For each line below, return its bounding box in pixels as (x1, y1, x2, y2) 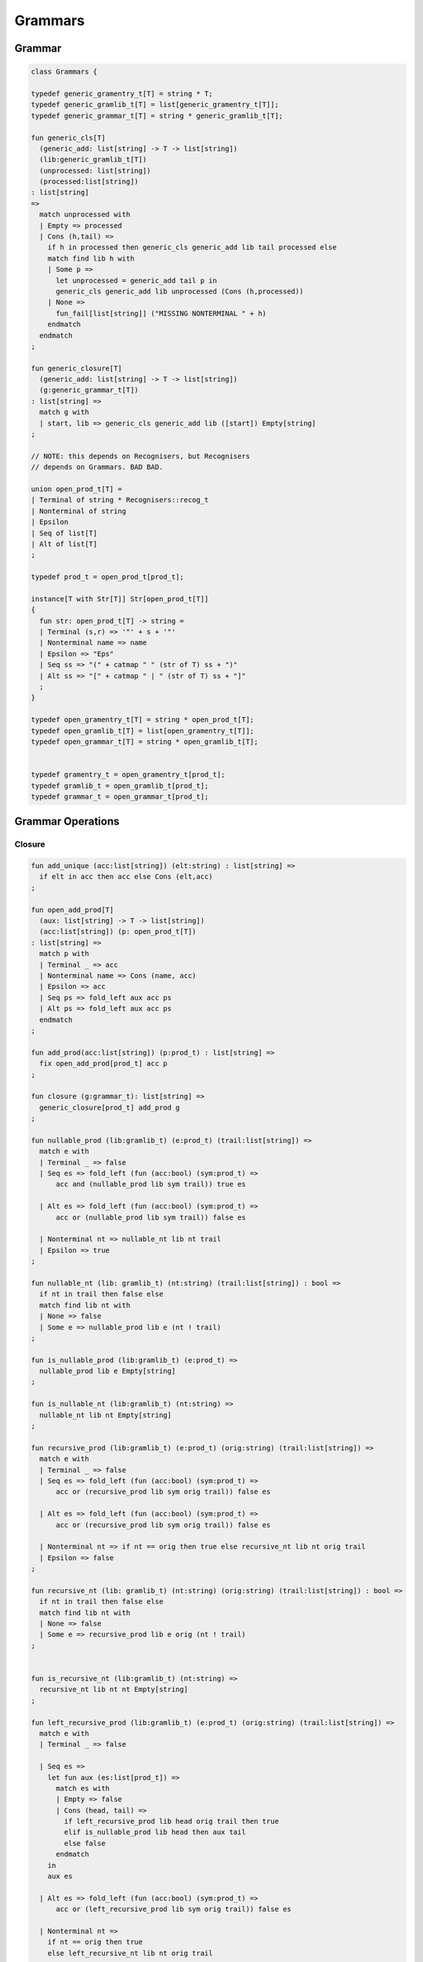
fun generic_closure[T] (31, 363, 123, 373)
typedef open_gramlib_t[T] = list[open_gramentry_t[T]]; (31, 726, 255, 735)
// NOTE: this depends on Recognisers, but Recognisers (31, 451, 251, 461)
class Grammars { (31, 67, 98, 76)
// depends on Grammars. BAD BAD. (31, 463, 164, 472)
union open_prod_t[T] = (31, 485, 123, 494)
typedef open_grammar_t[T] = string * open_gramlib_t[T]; (31, 737, 258, 746)
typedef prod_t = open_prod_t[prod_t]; (31, 573, 184, 582)
